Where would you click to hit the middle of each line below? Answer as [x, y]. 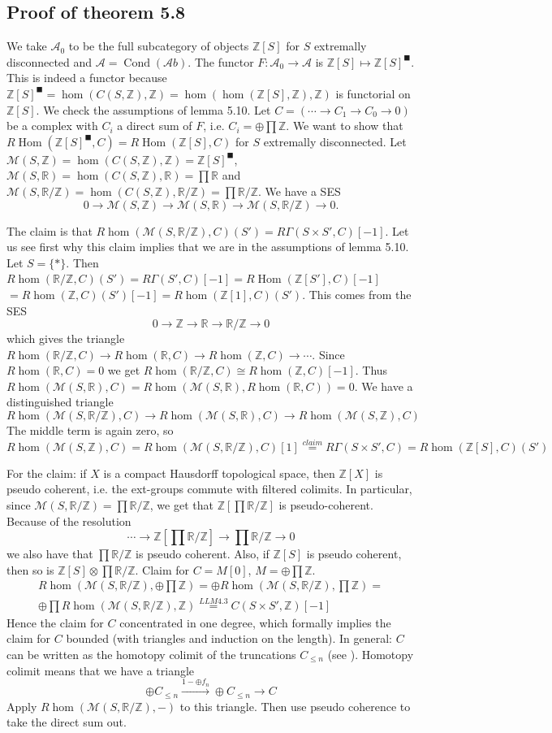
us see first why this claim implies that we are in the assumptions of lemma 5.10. [208, 247]
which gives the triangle [66, 338]
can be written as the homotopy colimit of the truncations [151, 654]
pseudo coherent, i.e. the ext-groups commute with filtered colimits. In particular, [209, 489]
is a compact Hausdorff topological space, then [219, 473]
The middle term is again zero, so [90, 430]
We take [27, 46]
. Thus [371, 370]
